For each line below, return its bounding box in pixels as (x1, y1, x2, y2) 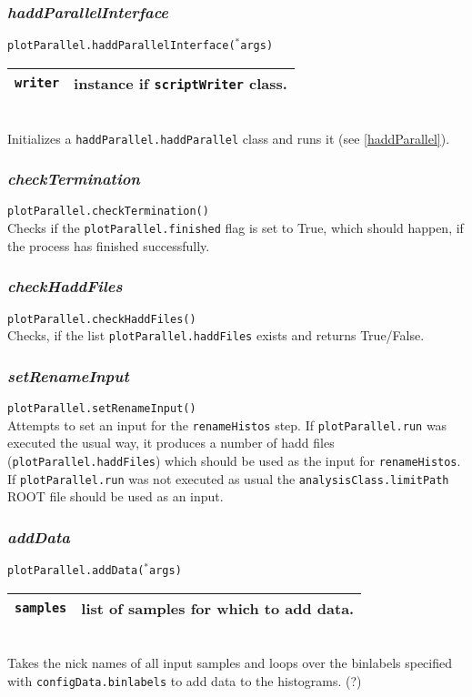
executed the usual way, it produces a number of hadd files (7, 433, 335, 452)
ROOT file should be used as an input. (7, 487, 224, 506)
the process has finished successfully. (7, 236, 210, 255)
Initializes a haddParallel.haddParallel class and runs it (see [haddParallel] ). (7, 128, 450, 147)
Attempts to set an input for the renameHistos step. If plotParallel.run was (7, 415, 447, 434)
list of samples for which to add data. (81, 597, 355, 619)
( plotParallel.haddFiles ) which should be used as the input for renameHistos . (7, 450, 461, 470)
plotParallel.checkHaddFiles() (7, 312, 196, 326)
